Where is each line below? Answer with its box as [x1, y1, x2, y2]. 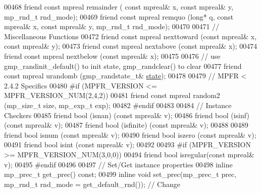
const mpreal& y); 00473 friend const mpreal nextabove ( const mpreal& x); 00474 [4, 41, 257, 51]
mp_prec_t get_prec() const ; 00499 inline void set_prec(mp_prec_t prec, [4, 169, 237, 179]
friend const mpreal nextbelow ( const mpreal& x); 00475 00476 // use [4, 50, 221, 61]
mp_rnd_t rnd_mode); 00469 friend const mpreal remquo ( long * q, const [4, 11, 234, 22]
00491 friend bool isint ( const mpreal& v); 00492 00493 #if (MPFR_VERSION [4, 139, 251, 150]
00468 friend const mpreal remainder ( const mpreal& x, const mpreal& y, [4, 2, 233, 12]
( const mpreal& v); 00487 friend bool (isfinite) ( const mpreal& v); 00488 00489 [4, 120, 248, 130]
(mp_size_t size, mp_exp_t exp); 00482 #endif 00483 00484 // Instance [4, 100, 232, 110]
